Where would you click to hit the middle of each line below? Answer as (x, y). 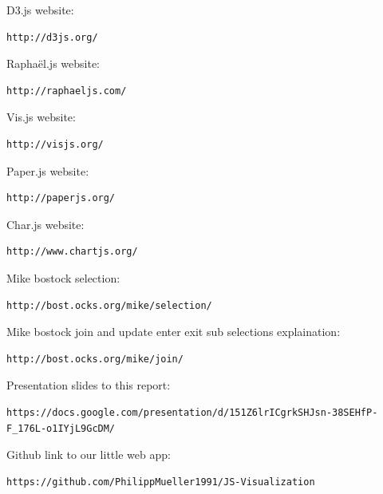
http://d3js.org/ (52, 37)
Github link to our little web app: (89, 454)
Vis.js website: (41, 117)
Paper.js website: (48, 170)
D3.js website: (40, 10)
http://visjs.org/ (55, 144)
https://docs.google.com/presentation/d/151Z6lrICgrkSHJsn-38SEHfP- (192, 412)
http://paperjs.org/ (61, 198)
